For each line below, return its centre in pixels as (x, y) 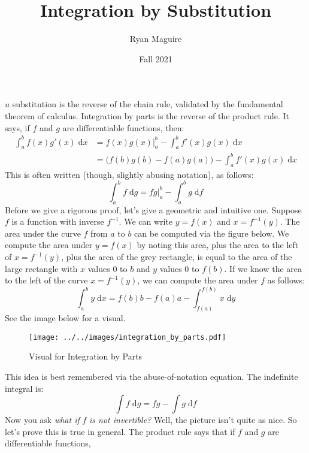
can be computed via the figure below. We (212, 233)
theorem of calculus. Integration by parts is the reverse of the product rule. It (147, 115)
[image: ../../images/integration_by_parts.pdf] (128, 337)
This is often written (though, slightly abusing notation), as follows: (129, 174)
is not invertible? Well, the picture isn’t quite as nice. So (193, 420)
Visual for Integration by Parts (86, 356)
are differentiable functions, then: (123, 127)
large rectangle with (41, 268)
